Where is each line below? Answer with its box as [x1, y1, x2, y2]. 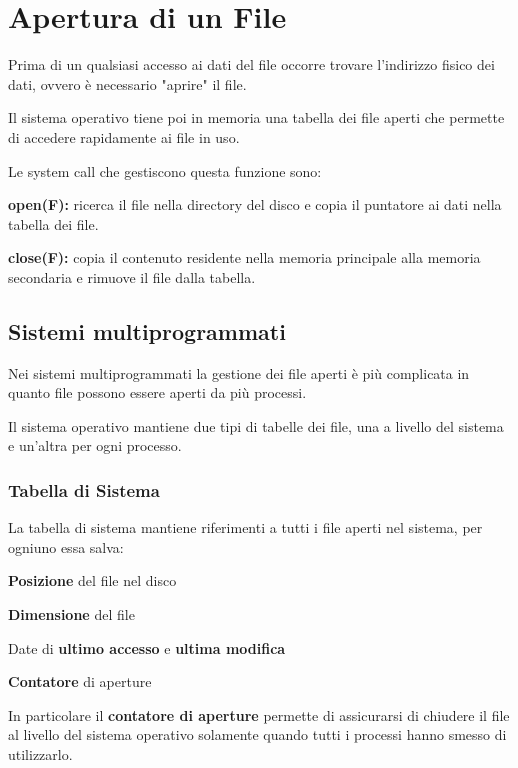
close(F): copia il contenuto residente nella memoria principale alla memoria [8, 247, 481, 268]
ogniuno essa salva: [8, 536, 124, 557]
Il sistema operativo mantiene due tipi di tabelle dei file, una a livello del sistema [8, 415, 504, 436]
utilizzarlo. [8, 744, 73, 765]
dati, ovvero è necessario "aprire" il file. [8, 73, 247, 94]
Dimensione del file [8, 604, 135, 625]
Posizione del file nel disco [8, 570, 177, 591]
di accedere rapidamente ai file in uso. [8, 126, 240, 147]
